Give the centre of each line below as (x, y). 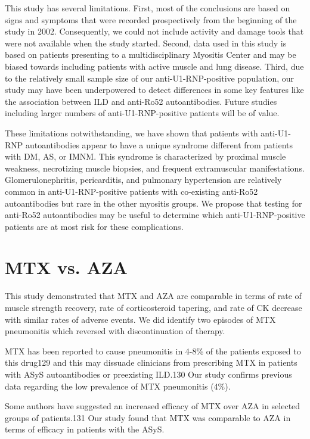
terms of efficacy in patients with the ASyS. (85, 429)
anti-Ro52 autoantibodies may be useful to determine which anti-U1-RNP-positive (155, 215)
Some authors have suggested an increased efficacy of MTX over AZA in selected (153, 406)
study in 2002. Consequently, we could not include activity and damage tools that (154, 31)
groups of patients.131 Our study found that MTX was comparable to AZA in (148, 417)
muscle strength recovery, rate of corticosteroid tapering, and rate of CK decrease (154, 307)
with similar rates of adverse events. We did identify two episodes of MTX (140, 319)
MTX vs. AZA (66, 267)
